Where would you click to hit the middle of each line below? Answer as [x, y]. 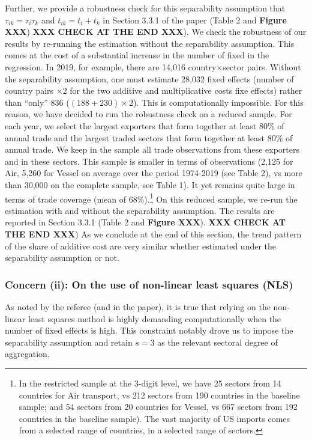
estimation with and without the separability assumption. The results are [140, 210]
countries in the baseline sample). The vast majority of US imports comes [154, 418]
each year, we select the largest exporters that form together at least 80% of [145, 125]
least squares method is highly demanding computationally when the [154, 318]
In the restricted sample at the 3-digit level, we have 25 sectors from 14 [150, 383]
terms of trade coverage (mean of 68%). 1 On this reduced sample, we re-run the [151, 198]
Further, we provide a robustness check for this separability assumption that [145, 8]
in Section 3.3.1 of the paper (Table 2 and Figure [195, 20]
